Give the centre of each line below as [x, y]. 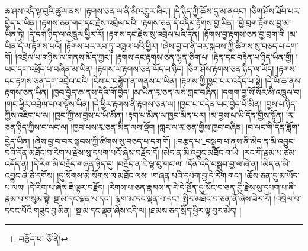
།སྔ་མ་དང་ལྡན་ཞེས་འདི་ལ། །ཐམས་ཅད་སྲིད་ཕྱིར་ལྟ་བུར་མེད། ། [158, 210]
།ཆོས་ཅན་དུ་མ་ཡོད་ [272, 175]
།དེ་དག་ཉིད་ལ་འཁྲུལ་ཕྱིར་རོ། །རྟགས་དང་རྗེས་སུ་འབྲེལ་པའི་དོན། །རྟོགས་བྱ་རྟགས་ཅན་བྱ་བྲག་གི [156, 34]
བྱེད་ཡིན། [17, 141]
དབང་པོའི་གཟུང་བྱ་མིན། [38, 210]
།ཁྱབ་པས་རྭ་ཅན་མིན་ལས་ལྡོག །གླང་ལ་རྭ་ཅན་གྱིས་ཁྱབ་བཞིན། [157, 126]
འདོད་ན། [17, 164]
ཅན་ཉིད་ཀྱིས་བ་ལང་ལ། [36, 126]
